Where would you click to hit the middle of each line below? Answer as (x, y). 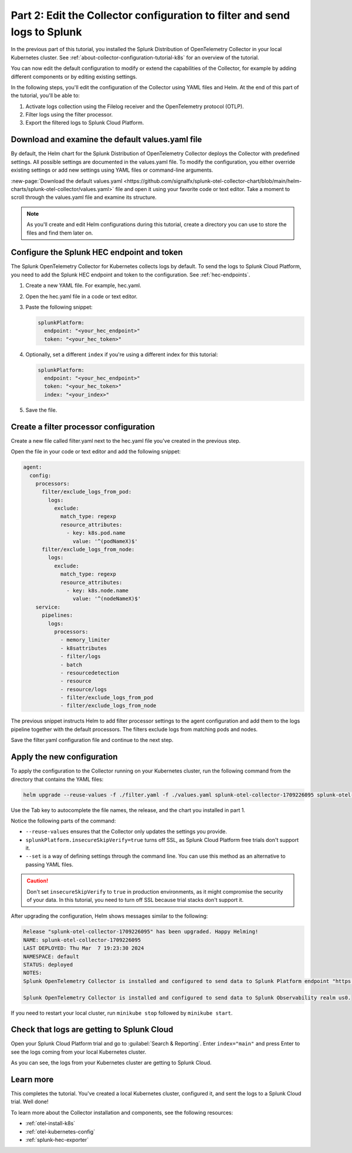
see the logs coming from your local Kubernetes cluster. (79, 1052)
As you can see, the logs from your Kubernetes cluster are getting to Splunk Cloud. (111, 1063)
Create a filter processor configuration (83, 427)
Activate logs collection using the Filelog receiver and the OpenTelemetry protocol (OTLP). (135, 106)
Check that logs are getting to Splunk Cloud (92, 1030)
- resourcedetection (90, 673)
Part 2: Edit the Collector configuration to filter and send (150, 15)
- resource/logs (84, 689)
